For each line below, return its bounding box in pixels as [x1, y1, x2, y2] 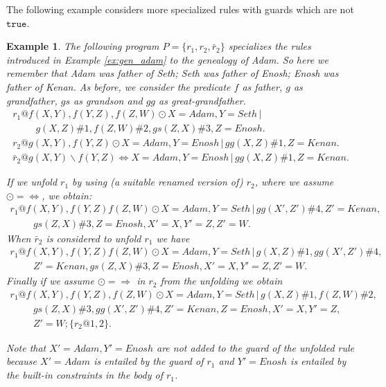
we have [156, 231, 190, 245]
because [6, 354, 37, 368]
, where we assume [254, 174, 334, 189]
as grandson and [73, 93, 143, 107]
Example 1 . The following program [6, 39, 159, 53]
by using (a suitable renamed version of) [72, 174, 243, 189]
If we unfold [6, 174, 58, 189]
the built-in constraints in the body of [6, 368, 163, 382]
